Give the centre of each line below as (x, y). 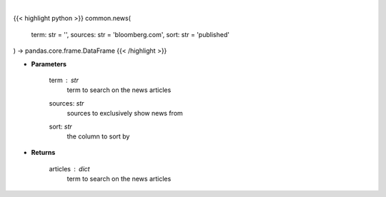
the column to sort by (98, 136)
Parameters (49, 64)
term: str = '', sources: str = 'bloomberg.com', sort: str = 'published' (130, 34)
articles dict (69, 168)
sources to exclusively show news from (125, 113)
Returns (43, 153)
